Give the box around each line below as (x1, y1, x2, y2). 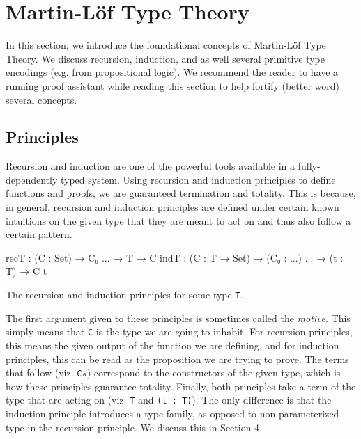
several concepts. (6, 92, 77, 106)
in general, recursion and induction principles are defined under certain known (6, 200, 339, 214)
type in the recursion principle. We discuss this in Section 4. (6, 420, 263, 434)
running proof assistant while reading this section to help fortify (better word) (6, 78, 340, 93)
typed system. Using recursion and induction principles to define (60, 172, 336, 186)
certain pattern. (6, 227, 72, 241)
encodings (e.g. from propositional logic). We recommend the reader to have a (6, 65, 339, 79)
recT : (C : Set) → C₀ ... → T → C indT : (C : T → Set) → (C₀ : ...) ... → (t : (6, 250, 344, 264)
